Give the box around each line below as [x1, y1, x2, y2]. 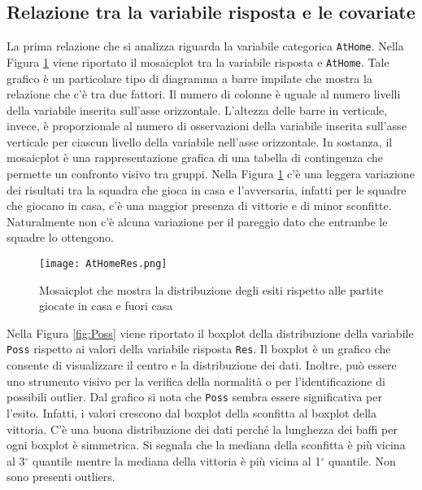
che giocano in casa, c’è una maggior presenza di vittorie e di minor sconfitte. [7, 197, 392, 214]
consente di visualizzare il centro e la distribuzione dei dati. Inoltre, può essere [7, 357, 397, 374]
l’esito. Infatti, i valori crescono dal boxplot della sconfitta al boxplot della [7, 404, 376, 421]
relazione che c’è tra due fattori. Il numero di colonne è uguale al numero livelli [7, 85, 401, 103]
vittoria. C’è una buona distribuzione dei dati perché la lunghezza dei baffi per [7, 420, 398, 437]
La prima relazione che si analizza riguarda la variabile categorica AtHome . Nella [7, 37, 404, 55]
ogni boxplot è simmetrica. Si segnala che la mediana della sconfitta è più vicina [7, 436, 406, 453]
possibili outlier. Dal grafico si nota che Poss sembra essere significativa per [7, 388, 382, 405]
